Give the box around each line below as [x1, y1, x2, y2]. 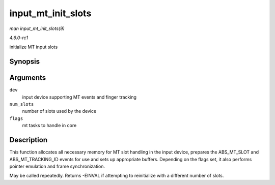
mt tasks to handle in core [22, 122, 77, 129]
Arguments [9, 74, 46, 82]
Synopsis [9, 57, 40, 66]
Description [9, 136, 48, 144]
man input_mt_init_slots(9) [9, 25, 65, 32]
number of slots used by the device [22, 108, 97, 114]
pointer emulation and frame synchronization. [9, 163, 105, 169]
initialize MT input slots [9, 44, 58, 50]
